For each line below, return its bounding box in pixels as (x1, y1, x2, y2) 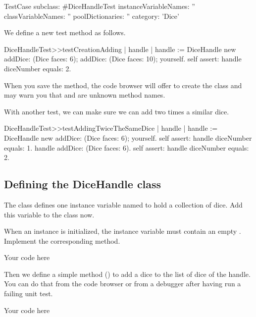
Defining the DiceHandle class (4, 176, 161, 192)
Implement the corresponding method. (4, 235, 120, 246)
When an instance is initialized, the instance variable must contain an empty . (4, 226, 241, 236)
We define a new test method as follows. (4, 27, 126, 38)
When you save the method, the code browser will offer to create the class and (4, 80, 242, 90)
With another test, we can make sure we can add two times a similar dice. (4, 106, 229, 116)
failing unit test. (4, 288, 53, 299)
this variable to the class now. (4, 209, 95, 219)
